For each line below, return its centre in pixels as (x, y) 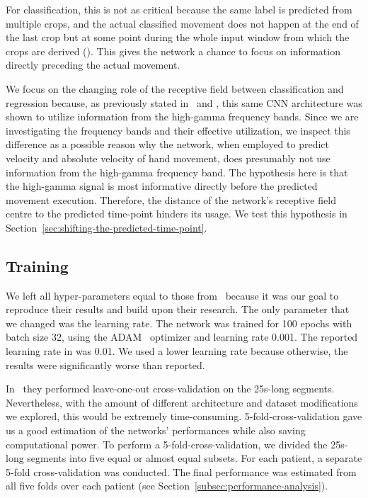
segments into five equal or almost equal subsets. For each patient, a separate (195, 458)
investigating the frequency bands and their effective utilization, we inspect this (178, 130)
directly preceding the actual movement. (93, 65)
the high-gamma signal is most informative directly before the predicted (162, 186)
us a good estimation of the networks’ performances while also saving (156, 430)
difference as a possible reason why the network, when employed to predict (167, 144)
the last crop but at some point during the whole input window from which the (178, 37)
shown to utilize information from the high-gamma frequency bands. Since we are (182, 117)
